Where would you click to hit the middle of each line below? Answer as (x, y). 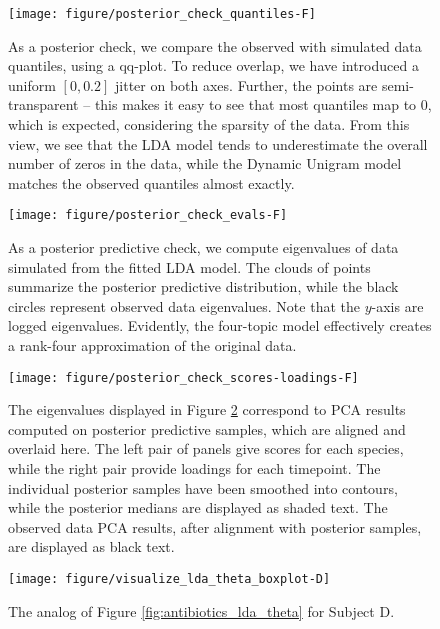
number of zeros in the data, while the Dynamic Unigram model (205, 163)
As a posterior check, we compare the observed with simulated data (215, 45)
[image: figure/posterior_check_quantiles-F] (162, 14)
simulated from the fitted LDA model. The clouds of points (189, 266)
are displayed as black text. (91, 546)
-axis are (397, 305)
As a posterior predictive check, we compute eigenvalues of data (203, 247)
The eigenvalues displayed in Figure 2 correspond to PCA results (207, 409)
